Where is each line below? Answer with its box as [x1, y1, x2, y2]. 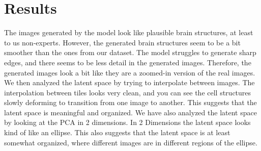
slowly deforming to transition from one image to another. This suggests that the [4, 97, 257, 108]
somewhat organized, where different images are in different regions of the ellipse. [4, 137, 257, 147]
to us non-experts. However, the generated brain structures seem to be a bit [4, 37, 241, 47]
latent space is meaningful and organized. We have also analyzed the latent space [4, 107, 257, 117]
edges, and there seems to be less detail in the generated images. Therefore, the [4, 57, 251, 67]
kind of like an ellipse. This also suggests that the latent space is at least [4, 127, 230, 138]
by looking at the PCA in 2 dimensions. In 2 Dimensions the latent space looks [4, 117, 251, 128]
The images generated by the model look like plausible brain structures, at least [4, 27, 253, 38]
